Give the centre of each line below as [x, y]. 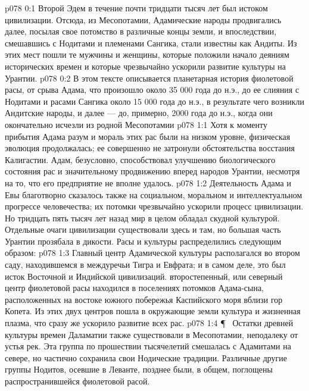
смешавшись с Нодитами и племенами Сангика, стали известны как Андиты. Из [151, 43]
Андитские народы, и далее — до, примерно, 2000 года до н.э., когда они [139, 113]
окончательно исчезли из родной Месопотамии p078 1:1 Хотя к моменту [136, 124]
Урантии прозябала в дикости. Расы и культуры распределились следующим [143, 241]
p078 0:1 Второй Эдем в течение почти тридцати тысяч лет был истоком [136, 8]
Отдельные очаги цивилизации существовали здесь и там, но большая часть [143, 229]
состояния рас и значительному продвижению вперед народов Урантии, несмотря [152, 171]
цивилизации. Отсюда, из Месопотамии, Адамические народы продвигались [143, 19]
